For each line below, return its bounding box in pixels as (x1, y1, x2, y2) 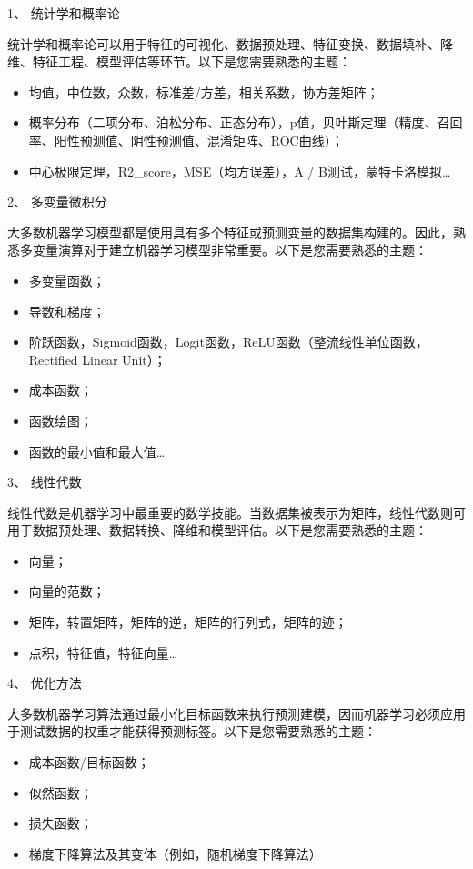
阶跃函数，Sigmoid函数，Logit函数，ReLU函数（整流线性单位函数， (28, 332, 428, 351)
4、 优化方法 (7, 673, 82, 692)
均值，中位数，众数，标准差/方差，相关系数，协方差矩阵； (28, 82, 379, 101)
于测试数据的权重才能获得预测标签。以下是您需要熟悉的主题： (7, 722, 377, 741)
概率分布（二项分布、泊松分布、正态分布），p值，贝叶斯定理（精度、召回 (28, 113, 463, 132)
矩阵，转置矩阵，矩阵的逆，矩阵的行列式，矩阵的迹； (28, 612, 347, 632)
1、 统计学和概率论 (7, 4, 120, 22)
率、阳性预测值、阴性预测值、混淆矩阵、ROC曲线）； (28, 130, 344, 149)
